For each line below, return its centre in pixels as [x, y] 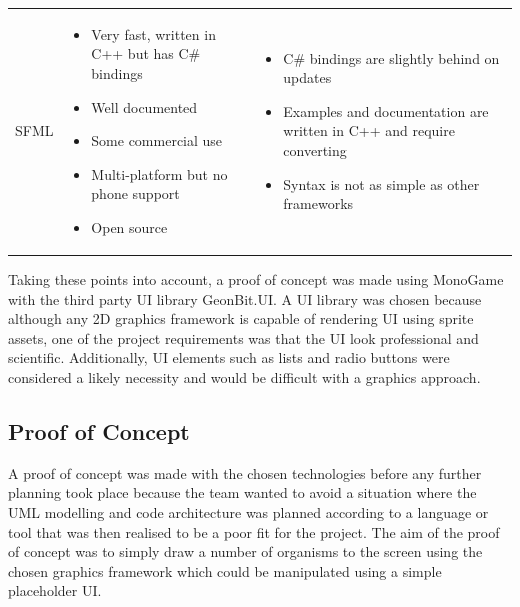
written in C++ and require [369, 130]
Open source [129, 226]
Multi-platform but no [159, 173]
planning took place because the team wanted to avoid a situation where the [242, 492]
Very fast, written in [153, 33]
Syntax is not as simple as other [381, 183]
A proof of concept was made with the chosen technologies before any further [245, 472]
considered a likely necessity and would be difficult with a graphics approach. [244, 376]
